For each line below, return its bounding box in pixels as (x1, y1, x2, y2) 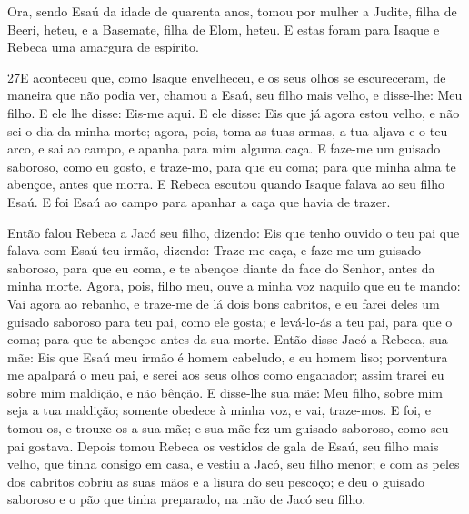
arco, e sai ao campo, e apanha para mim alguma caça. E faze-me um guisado (7, 139, 441, 158)
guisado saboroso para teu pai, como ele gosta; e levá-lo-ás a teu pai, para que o (7, 311, 453, 331)
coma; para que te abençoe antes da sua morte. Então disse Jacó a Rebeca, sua (7, 330, 448, 349)
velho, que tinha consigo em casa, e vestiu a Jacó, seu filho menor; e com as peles (7, 454, 460, 473)
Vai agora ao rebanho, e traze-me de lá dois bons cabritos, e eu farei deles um (7, 293, 440, 312)
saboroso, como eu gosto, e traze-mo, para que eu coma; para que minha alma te (7, 156, 456, 175)
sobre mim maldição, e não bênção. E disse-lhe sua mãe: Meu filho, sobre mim (7, 382, 443, 401)
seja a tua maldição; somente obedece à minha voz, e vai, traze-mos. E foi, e (7, 400, 431, 420)
